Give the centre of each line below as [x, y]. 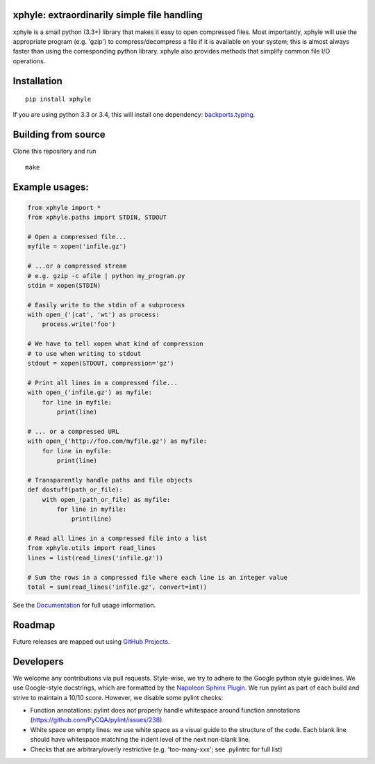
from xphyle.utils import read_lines [92, 548]
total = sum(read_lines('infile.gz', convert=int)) [117, 587]
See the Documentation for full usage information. [84, 605]
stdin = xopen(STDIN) [64, 285]
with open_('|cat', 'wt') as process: [93, 315]
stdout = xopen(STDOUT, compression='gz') [101, 364]
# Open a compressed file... [77, 237]
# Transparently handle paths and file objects [110, 480]
